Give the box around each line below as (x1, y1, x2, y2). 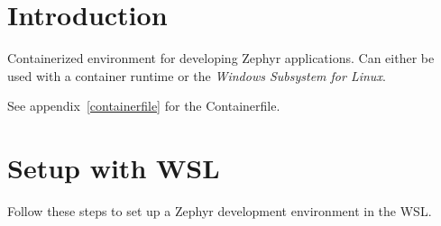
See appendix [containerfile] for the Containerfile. (7, 96, 280, 115)
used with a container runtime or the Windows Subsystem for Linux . (7, 66, 386, 85)
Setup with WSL (7, 149, 220, 186)
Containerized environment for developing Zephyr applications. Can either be (7, 49, 435, 68)
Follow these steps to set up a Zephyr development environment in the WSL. (7, 202, 432, 221)
